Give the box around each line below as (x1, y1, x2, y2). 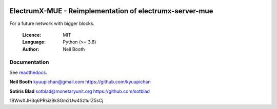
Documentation (9, 59, 49, 66)
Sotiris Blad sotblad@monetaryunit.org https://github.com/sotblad (9, 88, 150, 94)
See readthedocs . (9, 69, 47, 75)
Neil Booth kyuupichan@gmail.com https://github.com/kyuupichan (9, 79, 151, 85)
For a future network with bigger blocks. (9, 20, 95, 26)
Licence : (22, 32, 42, 38)
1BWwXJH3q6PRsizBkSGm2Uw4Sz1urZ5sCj (9, 97, 104, 103)
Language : (22, 39, 46, 45)
